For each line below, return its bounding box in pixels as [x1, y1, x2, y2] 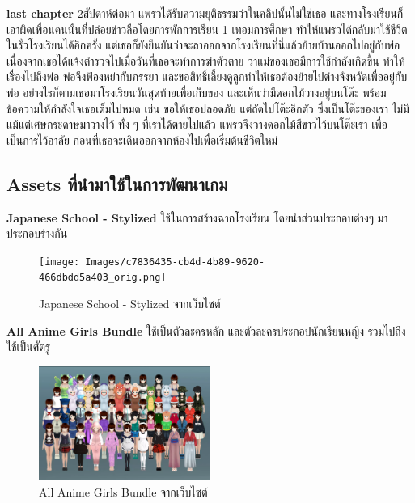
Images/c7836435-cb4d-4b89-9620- [85, 256, 265, 268]
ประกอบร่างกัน [6, 225, 68, 242]
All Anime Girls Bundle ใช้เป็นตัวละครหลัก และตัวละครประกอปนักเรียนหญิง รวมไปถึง [6, 322, 406, 339]
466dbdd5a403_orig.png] [39, 272, 167, 284]
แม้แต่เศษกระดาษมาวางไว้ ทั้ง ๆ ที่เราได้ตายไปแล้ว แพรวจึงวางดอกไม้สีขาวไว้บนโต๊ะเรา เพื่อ [6, 116, 387, 133]
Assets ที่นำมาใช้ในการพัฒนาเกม [6, 171, 228, 196]
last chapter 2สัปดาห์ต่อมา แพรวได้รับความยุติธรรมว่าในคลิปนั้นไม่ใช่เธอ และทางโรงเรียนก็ [6, 5, 404, 21]
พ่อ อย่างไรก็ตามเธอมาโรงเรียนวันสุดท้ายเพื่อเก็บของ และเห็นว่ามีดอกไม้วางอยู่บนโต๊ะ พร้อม [6, 83, 387, 100]
